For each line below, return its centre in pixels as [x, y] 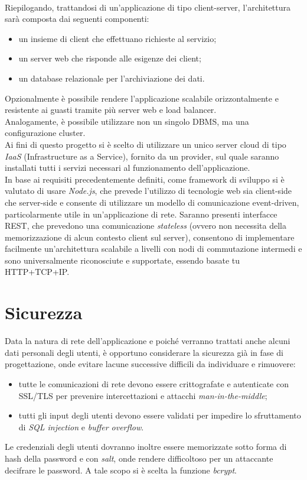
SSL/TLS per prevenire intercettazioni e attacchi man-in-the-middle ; [143, 395]
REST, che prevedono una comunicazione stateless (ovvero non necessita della [146, 226]
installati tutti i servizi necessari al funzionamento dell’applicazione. [128, 168]
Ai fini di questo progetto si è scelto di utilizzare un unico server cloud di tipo [146, 144]
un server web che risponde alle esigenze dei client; [110, 58]
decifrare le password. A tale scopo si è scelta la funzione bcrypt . [121, 470]
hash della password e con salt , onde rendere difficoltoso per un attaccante [139, 458]
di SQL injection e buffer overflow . [81, 427]
